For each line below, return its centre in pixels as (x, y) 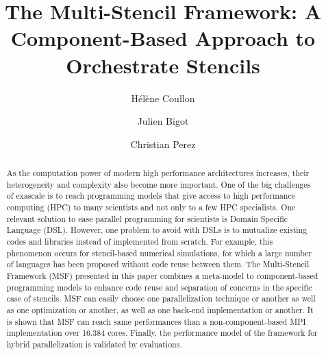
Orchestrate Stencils (163, 65)
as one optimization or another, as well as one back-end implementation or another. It (160, 309)
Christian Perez (163, 144)
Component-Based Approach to (163, 38)
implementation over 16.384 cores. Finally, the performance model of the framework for (162, 333)
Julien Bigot (163, 121)
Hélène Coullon (163, 98)
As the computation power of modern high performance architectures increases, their (158, 173)
